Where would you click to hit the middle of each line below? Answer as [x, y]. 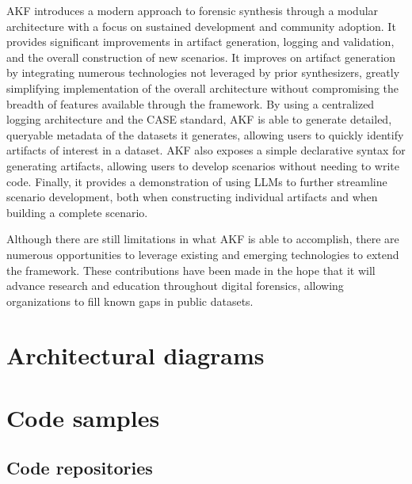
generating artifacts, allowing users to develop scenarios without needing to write [203, 165]
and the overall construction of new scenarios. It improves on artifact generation [201, 57]
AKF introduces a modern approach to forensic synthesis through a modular [193, 10]
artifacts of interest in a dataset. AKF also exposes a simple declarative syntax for [206, 150]
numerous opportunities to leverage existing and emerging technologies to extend [203, 254]
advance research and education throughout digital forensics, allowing [175, 286]
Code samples [83, 417]
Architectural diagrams [135, 355]
